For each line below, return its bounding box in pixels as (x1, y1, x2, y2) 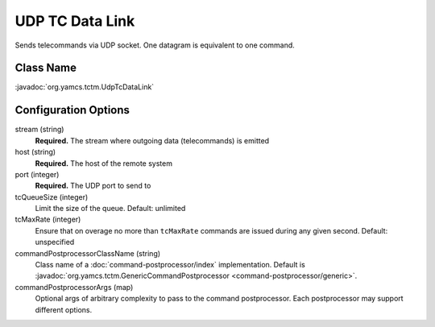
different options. (35, 304, 93, 314)
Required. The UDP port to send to (35, 181, 151, 191)
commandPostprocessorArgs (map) (14, 282, 134, 292)
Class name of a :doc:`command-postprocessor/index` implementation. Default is (35, 260, 305, 270)
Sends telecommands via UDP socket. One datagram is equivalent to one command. (14, 40, 296, 50)
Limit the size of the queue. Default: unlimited (35, 204, 186, 213)
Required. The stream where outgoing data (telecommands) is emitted (35, 135, 270, 145)
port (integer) (14, 169, 60, 179)
